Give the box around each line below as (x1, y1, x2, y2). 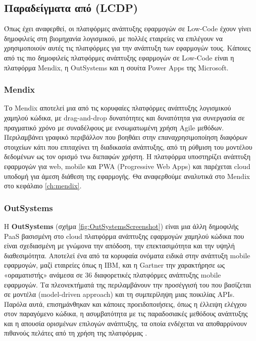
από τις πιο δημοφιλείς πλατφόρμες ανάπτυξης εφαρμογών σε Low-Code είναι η (4, 52, 234, 62)
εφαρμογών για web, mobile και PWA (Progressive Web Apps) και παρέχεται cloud (4, 161, 251, 171)
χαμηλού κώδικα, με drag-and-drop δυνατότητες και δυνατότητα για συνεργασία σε (4, 112, 245, 122)
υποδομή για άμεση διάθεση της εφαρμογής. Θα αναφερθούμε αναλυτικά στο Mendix (4, 170, 250, 181)
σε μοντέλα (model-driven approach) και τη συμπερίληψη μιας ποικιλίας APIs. (4, 289, 235, 299)
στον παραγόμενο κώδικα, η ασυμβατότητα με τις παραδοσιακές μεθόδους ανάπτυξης (4, 308, 248, 319)
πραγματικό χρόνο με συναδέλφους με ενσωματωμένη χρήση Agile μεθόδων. (4, 122, 224, 132)
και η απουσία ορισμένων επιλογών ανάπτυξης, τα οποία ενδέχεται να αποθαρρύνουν (4, 318, 247, 328)
